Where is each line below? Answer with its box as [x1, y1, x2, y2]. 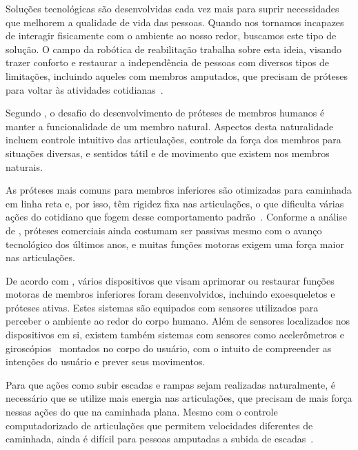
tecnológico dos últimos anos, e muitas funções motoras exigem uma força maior [6, 236, 344, 251]
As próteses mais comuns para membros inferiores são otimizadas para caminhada [6, 183, 352, 197]
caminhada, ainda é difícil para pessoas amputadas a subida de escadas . [6, 431, 314, 446]
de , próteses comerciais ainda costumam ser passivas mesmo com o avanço [6, 223, 322, 237]
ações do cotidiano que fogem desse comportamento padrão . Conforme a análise [6, 209, 348, 224]
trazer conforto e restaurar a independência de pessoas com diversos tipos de [6, 55, 329, 70]
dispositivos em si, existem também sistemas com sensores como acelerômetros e [6, 327, 344, 342]
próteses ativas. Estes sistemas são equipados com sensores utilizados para [6, 300, 319, 314]
